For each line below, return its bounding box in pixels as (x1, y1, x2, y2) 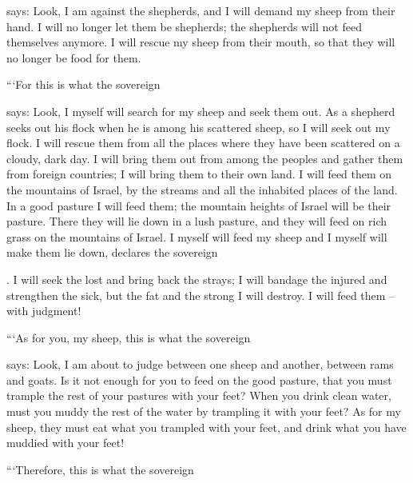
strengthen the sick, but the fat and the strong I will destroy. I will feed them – (6, 286, 395, 303)
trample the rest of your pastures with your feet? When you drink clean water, (6, 387, 391, 404)
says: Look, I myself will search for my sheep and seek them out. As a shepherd (6, 102, 395, 119)
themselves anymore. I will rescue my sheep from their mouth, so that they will (6, 34, 395, 50)
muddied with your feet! (6, 434, 125, 451)
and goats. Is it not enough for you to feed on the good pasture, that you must (6, 371, 392, 388)
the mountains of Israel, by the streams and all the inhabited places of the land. (6, 181, 398, 198)
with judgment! (6, 302, 81, 319)
